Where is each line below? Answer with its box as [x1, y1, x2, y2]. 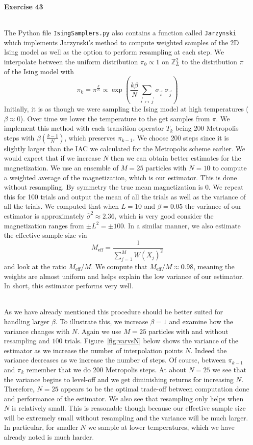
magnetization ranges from [4, 220, 84, 230]
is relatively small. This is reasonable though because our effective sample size [11, 403, 246, 413]
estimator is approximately [4, 211, 84, 221]
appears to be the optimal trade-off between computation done [60, 384, 250, 394]
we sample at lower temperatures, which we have [88, 422, 235, 432]
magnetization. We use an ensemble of [4, 163, 119, 173]
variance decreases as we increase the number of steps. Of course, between [4, 355, 226, 365]
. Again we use [77, 326, 122, 336]
